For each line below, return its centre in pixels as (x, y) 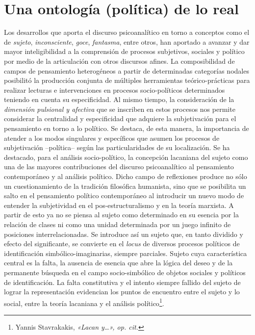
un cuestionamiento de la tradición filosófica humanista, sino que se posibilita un (125, 186)
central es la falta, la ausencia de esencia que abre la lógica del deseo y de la (118, 263)
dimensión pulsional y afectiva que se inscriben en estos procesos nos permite (120, 109)
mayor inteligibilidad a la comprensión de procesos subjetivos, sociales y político (124, 51)
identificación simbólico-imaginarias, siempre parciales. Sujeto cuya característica (126, 253)
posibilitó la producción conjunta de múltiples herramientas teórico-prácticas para (127, 80)
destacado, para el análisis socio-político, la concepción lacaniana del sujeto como (126, 157)
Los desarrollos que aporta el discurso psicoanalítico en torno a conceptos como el (127, 32)
